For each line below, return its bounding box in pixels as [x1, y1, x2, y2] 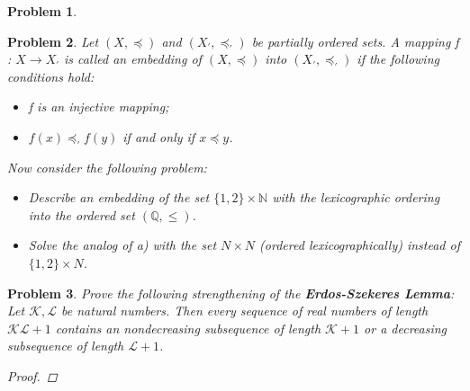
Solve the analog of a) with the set [28, 235, 217, 254]
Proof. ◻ [7, 366, 58, 385]
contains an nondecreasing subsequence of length [55, 318, 321, 337]
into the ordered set [28, 205, 135, 224]
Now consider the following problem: [7, 157, 207, 176]
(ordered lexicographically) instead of [259, 235, 460, 254]
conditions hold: [7, 67, 95, 85]
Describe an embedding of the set [28, 188, 210, 207]
